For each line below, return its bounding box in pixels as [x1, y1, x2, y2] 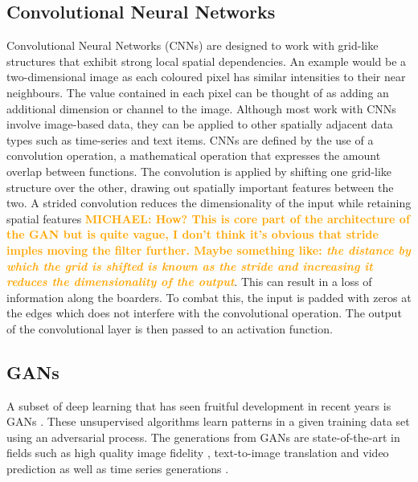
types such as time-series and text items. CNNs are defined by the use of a [6, 131, 374, 148]
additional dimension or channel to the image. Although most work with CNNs [6, 100, 396, 116]
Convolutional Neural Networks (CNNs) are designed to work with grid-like [6, 37, 379, 54]
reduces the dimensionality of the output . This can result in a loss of [6, 273, 372, 290]
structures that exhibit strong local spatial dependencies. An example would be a [6, 52, 407, 69]
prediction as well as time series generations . [6, 460, 229, 477]
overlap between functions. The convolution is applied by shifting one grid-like [6, 162, 392, 179]
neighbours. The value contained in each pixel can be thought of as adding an [6, 84, 389, 100]
